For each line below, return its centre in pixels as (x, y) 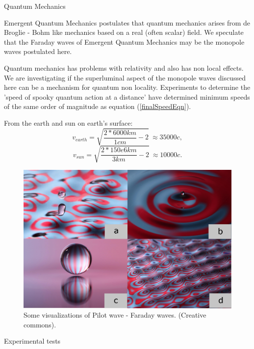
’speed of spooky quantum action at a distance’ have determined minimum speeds (127, 96)
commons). (40, 324)
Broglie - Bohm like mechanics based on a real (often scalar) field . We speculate (124, 32)
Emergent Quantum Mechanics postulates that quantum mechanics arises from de (127, 22)
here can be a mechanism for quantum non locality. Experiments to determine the (127, 87)
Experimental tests (32, 341)
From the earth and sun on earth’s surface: (68, 122)
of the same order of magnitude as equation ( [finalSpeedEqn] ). (98, 106)
